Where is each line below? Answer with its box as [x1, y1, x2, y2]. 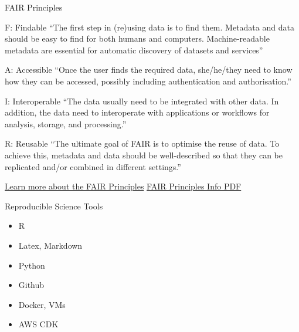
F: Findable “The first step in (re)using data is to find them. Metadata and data [5, 21, 294, 33]
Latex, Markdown [18, 239, 83, 251]
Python [18, 259, 45, 271]
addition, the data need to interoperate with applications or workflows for [5, 106, 270, 118]
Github [18, 279, 45, 291]
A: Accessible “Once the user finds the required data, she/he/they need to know [5, 63, 293, 76]
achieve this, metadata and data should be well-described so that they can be [5, 148, 283, 161]
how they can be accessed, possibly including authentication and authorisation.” [5, 74, 291, 87]
